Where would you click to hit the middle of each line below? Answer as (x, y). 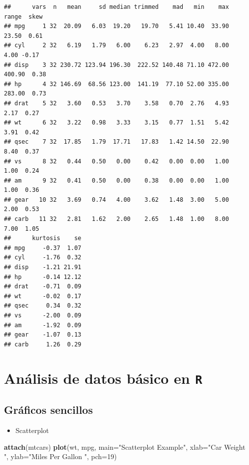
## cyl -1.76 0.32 (43, 258)
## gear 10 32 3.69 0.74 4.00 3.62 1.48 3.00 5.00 (117, 200)
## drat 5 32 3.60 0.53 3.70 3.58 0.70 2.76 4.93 (117, 103)
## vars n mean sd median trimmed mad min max (117, 7)
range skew (23, 16)
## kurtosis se (43, 238)
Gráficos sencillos (48, 410)
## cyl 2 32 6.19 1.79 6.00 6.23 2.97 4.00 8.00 (117, 46)
